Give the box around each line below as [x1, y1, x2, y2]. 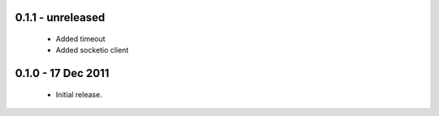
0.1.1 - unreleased [15, 11, 106, 24]
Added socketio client [55, 45, 129, 55]
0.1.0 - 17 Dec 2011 [15, 67, 110, 80]
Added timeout [55, 34, 106, 44]
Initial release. [55, 89, 102, 99]
